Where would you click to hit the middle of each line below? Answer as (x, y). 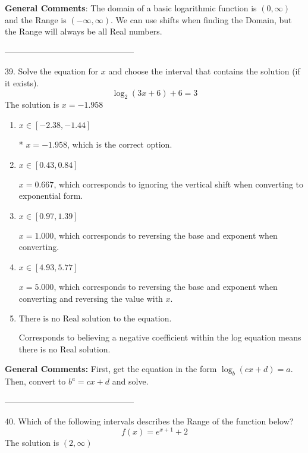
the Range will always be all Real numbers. (84, 31)
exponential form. (51, 196)
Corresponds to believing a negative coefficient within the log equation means (160, 337)
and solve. (130, 381)
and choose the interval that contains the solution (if (204, 71)
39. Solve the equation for (52, 71)
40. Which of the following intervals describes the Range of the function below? (149, 421)
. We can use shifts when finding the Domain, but (201, 19)
